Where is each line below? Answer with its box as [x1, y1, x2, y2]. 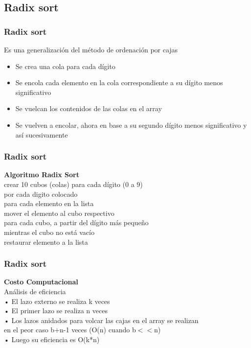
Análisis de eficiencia [4, 286, 66, 296]
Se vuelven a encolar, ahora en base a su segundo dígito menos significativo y [15, 119, 247, 130]
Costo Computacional [4, 277, 78, 287]
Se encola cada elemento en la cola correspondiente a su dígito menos [15, 77, 223, 88]
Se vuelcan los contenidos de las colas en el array [15, 103, 162, 114]
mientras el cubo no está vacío [4, 227, 94, 237]
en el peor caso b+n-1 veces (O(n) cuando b [4, 325, 136, 335]
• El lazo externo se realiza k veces [4, 296, 110, 306]
